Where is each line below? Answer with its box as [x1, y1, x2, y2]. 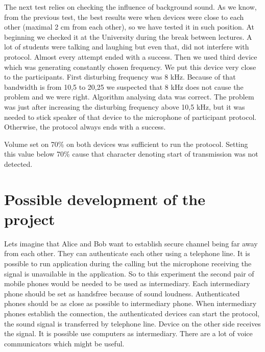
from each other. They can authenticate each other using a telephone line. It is [4, 248, 250, 259]
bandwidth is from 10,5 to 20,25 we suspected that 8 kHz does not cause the [4, 81, 244, 92]
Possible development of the [4, 188, 205, 209]
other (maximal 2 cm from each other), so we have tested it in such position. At [4, 21, 254, 32]
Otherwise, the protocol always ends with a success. [4, 121, 166, 132]
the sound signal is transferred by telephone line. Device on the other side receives [4, 318, 261, 329]
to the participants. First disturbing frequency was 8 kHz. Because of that [4, 71, 236, 82]
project [4, 208, 55, 229]
